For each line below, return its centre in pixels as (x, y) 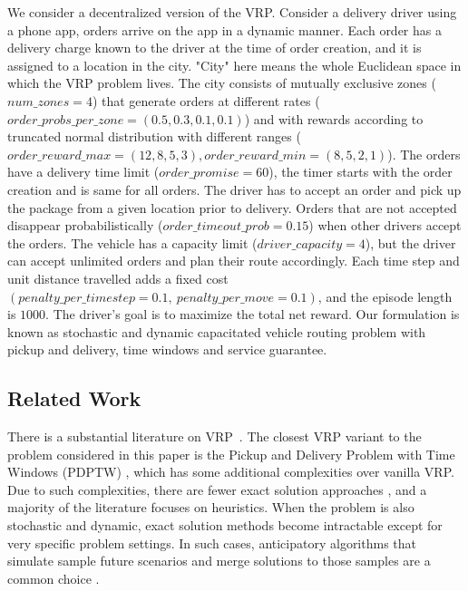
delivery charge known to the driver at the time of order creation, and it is (214, 48)
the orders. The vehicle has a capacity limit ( (132, 242)
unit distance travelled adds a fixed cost (118, 278)
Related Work (74, 398)
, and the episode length (385, 296)
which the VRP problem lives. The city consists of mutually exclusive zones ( (222, 83)
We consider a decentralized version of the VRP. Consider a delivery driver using (232, 12)
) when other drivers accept (385, 225)
